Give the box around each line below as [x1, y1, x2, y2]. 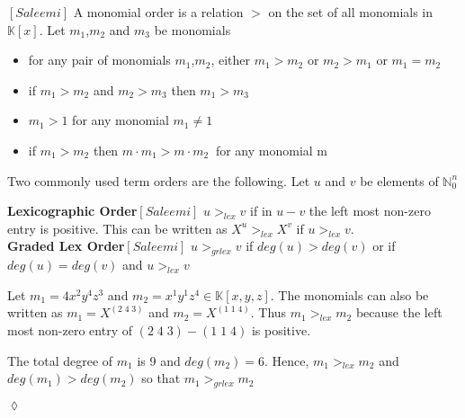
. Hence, [264, 351, 309, 369]
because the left [355, 303, 443, 322]
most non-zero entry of [7, 320, 132, 339]
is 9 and [137, 351, 181, 369]
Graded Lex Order [7, 236, 125, 255]
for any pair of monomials [28, 50, 171, 69]
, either [210, 50, 251, 69]
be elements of [360, 171, 439, 190]
